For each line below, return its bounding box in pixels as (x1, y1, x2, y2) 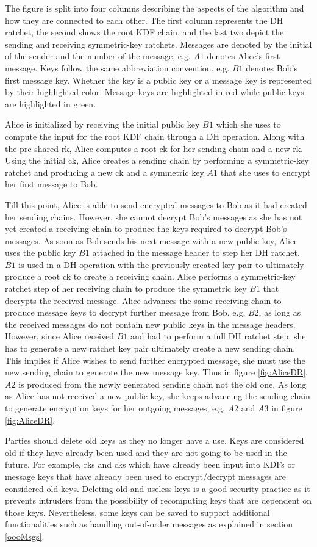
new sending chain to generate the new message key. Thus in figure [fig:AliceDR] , (5, 366, 308, 379)
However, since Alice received (5, 330, 114, 342)
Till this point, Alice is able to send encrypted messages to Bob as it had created (5, 198, 307, 211)
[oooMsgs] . (5, 529, 45, 542)
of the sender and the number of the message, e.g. (5, 49, 191, 62)
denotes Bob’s (246, 61, 297, 74)
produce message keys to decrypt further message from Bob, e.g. (5, 306, 246, 319)
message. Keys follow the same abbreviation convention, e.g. (5, 61, 230, 74)
